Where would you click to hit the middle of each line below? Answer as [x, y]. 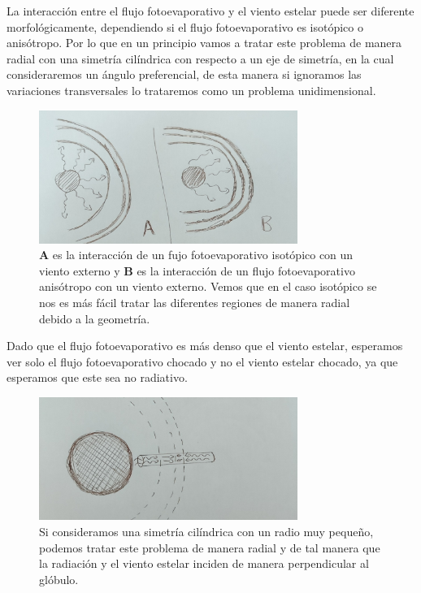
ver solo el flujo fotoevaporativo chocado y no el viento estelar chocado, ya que [202, 361]
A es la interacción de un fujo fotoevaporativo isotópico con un [196, 255]
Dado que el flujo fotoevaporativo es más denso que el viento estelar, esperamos [205, 346]
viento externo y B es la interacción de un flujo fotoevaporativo [197, 270]
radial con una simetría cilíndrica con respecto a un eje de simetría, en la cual [200, 58]
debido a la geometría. [95, 318]
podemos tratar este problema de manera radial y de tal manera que [210, 547]
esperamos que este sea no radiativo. [97, 377]
